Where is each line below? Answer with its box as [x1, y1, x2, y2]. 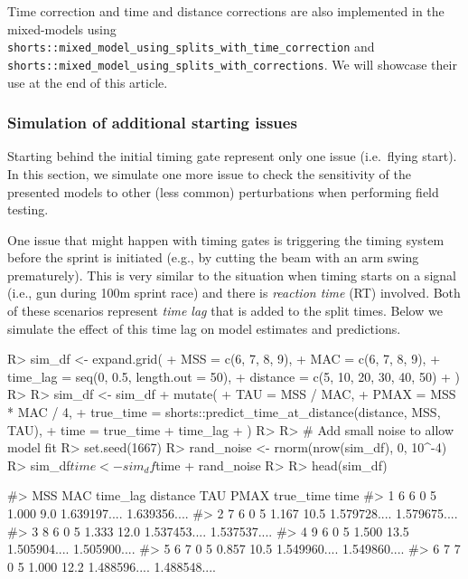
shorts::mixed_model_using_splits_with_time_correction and [7, 37, 375, 56]
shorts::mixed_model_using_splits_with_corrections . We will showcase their [7, 54, 457, 73]
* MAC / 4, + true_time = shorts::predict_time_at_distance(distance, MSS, [7, 403, 441, 422]
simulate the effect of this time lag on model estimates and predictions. [7, 318, 401, 337]
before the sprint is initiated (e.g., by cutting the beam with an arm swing [7, 248, 419, 267]
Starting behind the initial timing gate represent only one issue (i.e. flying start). [7, 147, 457, 166]
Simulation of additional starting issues [7, 111, 297, 134]
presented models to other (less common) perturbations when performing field [7, 182, 439, 201]
